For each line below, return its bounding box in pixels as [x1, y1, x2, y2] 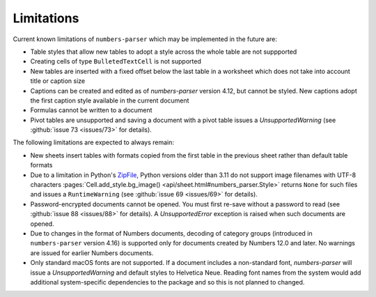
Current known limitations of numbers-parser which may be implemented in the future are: [13, 35, 278, 43]
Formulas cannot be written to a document [30, 106, 152, 114]
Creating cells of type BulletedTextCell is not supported [30, 57, 201, 66]
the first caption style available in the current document [30, 96, 189, 105]
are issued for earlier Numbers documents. [30, 248, 154, 257]
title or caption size [30, 77, 86, 85]
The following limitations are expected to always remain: [13, 138, 174, 146]
